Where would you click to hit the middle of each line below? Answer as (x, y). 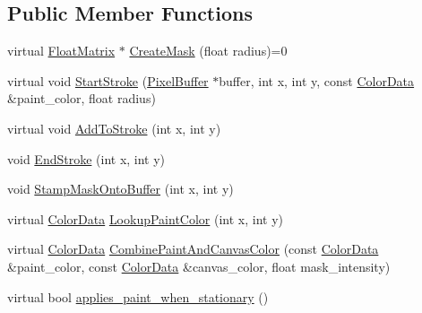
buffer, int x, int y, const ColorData (317, 80)
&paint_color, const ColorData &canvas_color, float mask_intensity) (199, 266)
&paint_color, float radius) (82, 98)
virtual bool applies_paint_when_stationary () (138, 296)
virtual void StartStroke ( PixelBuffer (108, 80)
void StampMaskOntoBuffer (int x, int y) (121, 189)
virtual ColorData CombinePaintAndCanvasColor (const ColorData (193, 249)
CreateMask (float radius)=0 (208, 51)
